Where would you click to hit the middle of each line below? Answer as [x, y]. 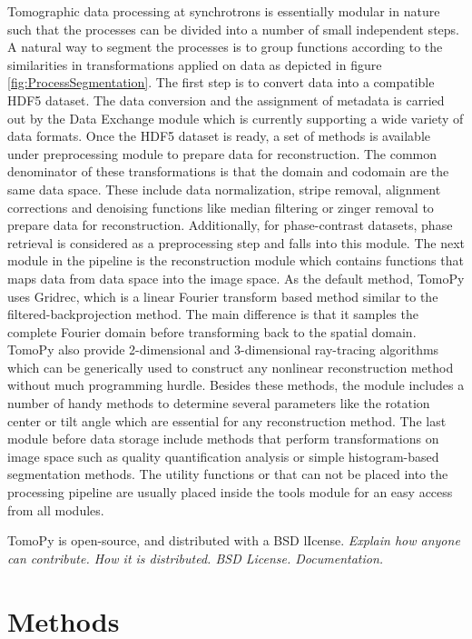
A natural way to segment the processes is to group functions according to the [225, 47]
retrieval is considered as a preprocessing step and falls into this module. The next [236, 242]
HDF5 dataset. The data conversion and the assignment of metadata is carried [226, 100]
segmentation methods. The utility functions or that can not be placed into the [228, 474]
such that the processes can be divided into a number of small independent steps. [233, 29]
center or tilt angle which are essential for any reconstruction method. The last [227, 420]
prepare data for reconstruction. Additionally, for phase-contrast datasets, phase [230, 225]
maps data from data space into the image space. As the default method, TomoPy [236, 278]
